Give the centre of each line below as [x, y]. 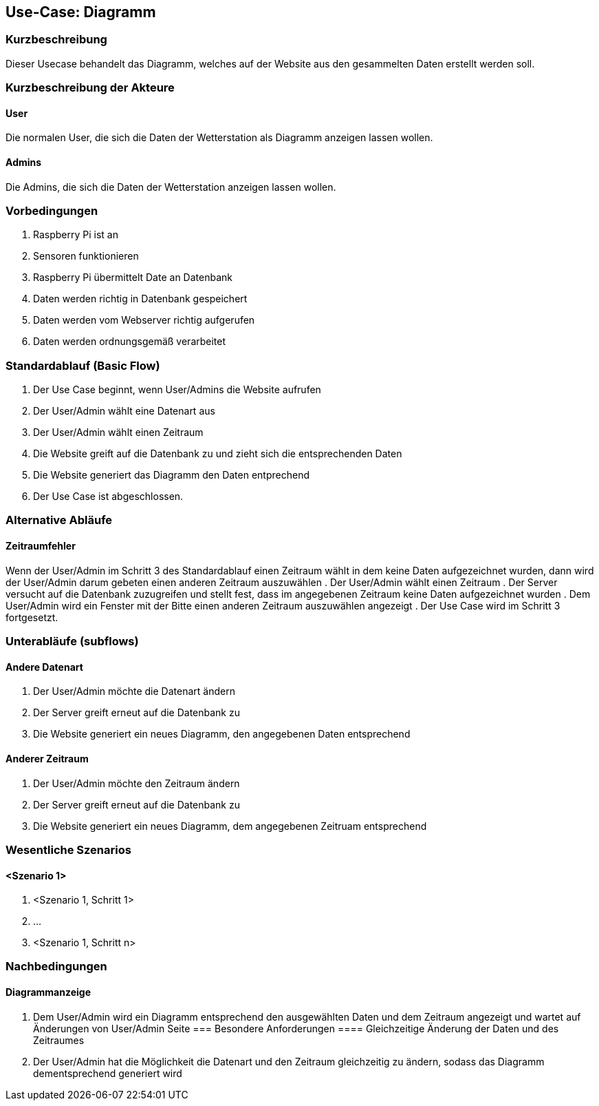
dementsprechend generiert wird [108, 1073]
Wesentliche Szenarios [68, 849]
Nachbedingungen [56, 967]
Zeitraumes [59, 1040]
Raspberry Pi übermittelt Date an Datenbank [133, 278]
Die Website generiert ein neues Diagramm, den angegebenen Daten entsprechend [222, 734]
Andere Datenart [44, 667]
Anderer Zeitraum [47, 758]
